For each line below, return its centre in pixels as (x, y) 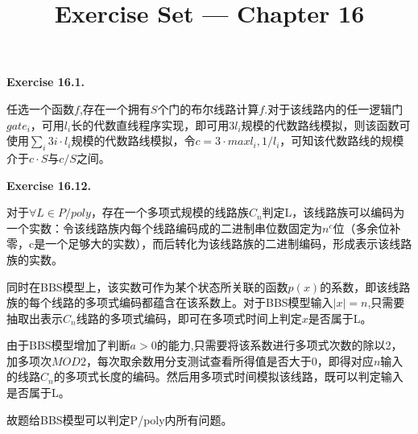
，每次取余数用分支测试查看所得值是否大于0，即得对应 (230, 360)
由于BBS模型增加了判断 (68, 345)
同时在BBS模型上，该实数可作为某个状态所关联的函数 (147, 286)
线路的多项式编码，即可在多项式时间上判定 (189, 318)
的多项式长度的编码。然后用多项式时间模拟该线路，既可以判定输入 (228, 376)
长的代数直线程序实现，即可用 (150, 124)
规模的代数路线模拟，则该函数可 (326, 124)
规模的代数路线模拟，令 (133, 141)
